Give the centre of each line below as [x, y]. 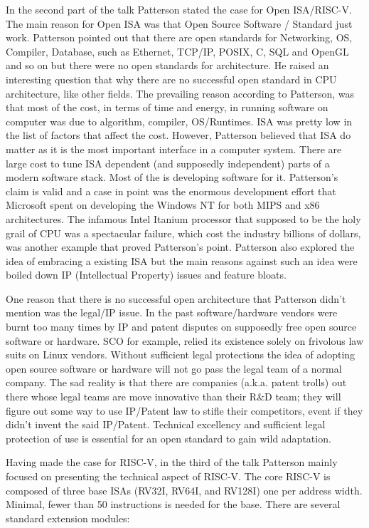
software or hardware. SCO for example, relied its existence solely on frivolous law [185, 340]
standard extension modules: [68, 518]
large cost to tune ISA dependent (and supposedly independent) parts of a [168, 163]
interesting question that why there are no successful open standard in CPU [171, 79]
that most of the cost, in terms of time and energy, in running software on [167, 107]
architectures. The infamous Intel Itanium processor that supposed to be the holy [183, 218]
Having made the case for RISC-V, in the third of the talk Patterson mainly [172, 462]
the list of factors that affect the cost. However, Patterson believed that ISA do [178, 135]
